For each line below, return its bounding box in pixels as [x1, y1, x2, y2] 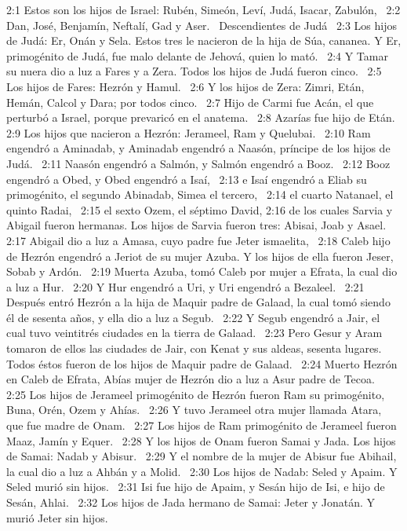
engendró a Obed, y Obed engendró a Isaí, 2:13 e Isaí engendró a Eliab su [6, 170, 367, 187]
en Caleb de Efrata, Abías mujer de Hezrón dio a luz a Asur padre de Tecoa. [6, 371, 375, 387]
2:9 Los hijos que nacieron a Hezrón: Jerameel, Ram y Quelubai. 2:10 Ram [6, 124, 371, 141]
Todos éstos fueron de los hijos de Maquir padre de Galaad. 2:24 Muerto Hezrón [6, 355, 398, 372]
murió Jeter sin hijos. [6, 509, 108, 526]
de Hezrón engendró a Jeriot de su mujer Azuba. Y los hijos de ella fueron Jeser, [6, 247, 394, 264]
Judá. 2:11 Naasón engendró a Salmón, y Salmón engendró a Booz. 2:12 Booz [6, 155, 391, 171]
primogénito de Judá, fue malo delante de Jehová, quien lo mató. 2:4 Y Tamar [6, 47, 388, 64]
